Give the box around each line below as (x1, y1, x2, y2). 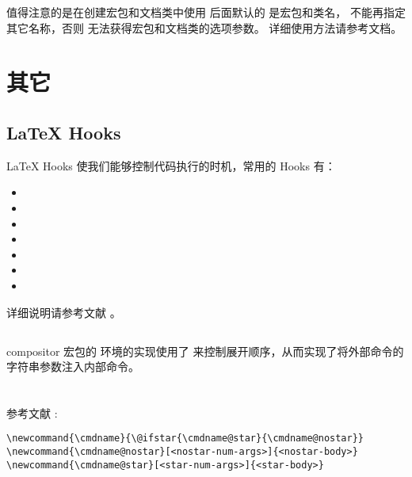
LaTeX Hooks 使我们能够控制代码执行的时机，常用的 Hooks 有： (6, 157, 336, 174)
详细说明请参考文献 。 (6, 303, 121, 320)
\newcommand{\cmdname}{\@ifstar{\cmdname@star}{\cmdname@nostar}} (6, 433, 364, 445)
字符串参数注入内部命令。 (6, 358, 139, 375)
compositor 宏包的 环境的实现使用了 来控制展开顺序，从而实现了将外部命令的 (6, 342, 404, 359)
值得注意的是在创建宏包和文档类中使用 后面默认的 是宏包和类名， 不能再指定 (6, 4, 406, 20)
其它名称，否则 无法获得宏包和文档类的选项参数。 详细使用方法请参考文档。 (6, 19, 402, 36)
